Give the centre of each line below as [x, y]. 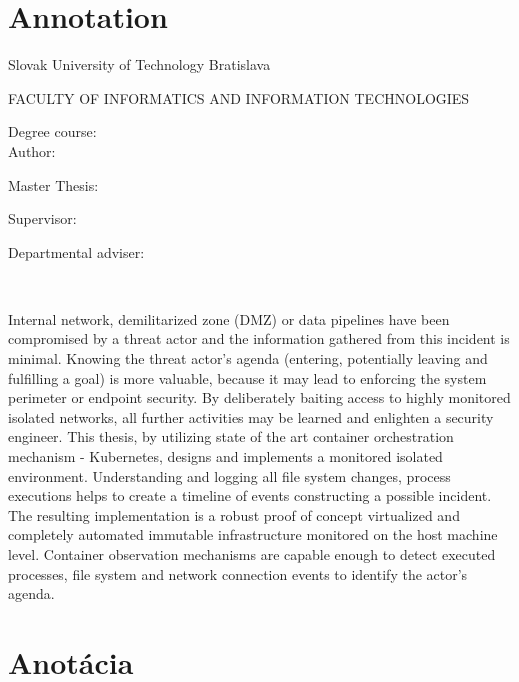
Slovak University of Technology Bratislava [139, 64]
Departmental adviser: [76, 251]
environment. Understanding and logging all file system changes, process [229, 475]
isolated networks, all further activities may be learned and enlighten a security [251, 416]
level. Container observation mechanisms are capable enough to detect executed [252, 554]
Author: [32, 150]
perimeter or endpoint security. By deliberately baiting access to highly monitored [259, 397]
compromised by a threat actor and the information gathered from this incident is [259, 338]
